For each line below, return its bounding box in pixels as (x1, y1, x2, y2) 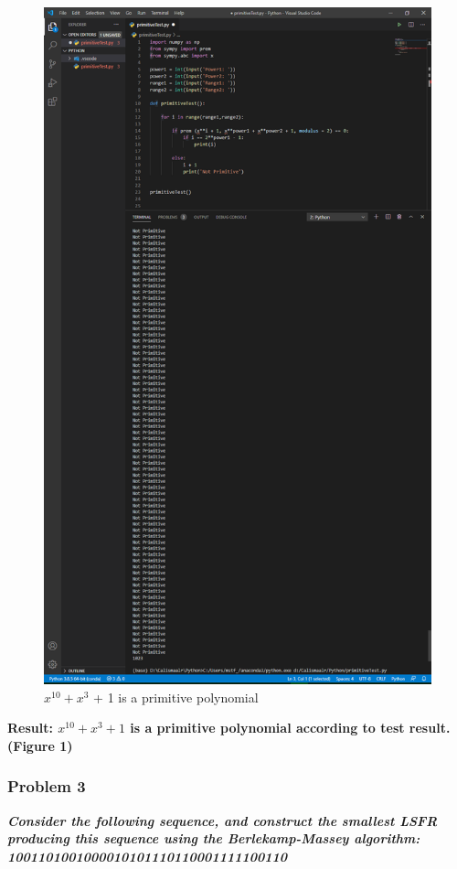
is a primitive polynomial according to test (130, 718, 405, 737)
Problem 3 (7, 775, 86, 798)
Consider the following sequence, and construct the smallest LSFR (7, 810, 438, 830)
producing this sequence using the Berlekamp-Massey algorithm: (7, 829, 420, 848)
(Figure (7, 735, 55, 755)
